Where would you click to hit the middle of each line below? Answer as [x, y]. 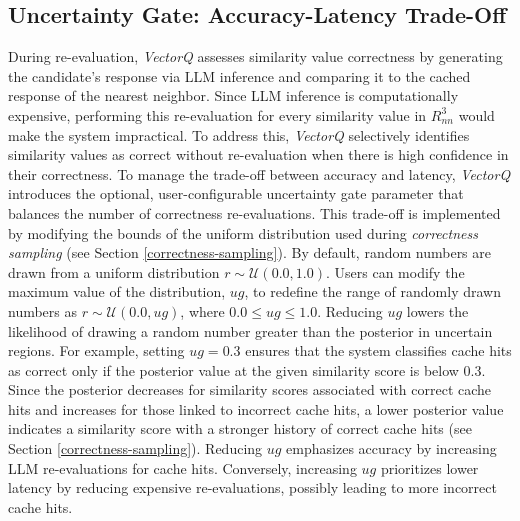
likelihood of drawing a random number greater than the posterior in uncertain [250, 330]
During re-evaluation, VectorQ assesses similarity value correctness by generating [255, 56]
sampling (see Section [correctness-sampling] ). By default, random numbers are [249, 252]
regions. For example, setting [96, 350]
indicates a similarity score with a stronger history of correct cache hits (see [240, 428]
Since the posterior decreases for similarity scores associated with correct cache [250, 389]
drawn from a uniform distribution [114, 271]
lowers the [437, 310]
